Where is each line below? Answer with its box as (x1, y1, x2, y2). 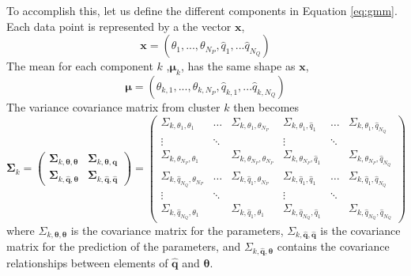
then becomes (233, 98, 300, 115)
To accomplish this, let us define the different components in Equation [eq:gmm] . (6, 2, 398, 18)
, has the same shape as (180, 58, 296, 74)
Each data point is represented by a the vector (6, 17, 232, 34)
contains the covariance (277, 238, 390, 255)
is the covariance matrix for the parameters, (70, 221, 284, 238)
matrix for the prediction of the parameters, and (6, 238, 241, 255)
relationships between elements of (6, 255, 168, 271)
